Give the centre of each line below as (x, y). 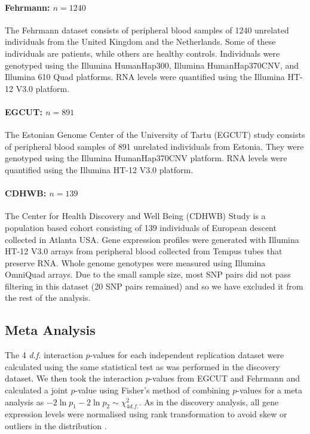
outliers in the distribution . (56, 426)
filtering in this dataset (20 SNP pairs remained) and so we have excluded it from (154, 286)
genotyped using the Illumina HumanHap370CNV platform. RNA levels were (146, 158)
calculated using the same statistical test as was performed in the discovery (142, 366)
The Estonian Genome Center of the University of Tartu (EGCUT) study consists (155, 135)
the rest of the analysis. (48, 298)
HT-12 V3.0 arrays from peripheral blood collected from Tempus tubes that (144, 251)
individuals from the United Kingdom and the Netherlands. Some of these (140, 41)
